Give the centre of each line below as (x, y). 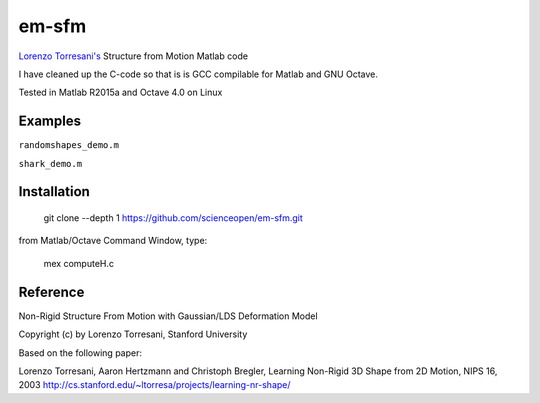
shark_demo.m (50, 163)
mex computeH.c (79, 263)
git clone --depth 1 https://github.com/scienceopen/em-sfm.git (173, 218)
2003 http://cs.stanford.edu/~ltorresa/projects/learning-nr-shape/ (154, 385)
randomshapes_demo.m (69, 145)
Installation (54, 191)
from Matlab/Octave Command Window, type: (113, 241)
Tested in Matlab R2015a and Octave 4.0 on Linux (120, 92)
